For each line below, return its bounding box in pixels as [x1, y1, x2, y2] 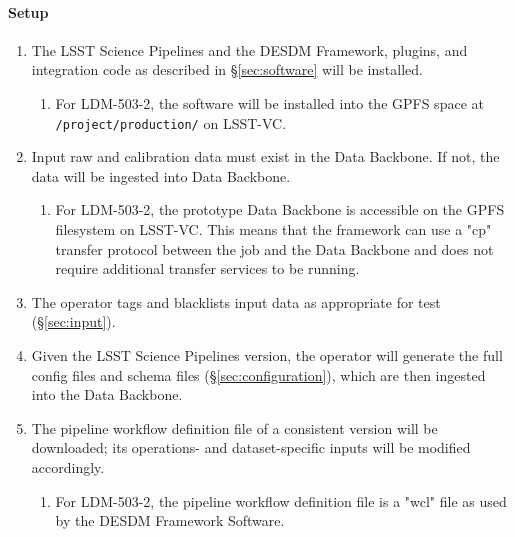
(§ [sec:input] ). [31, 311, 116, 332]
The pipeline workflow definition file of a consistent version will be [31, 417, 438, 438]
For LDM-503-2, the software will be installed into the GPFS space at [55, 92, 484, 113]
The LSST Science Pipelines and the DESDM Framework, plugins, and [31, 39, 468, 60]
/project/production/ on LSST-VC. [55, 112, 287, 133]
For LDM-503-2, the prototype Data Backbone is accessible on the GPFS [55, 199, 505, 220]
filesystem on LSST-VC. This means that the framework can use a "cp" [55, 219, 492, 240]
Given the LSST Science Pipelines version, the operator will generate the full [31, 344, 503, 365]
